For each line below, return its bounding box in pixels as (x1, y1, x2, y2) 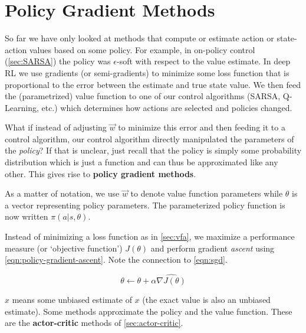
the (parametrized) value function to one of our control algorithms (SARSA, (5, 90, 281, 102)
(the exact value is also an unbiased (142, 293, 271, 306)
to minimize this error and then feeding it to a (118, 121, 285, 133)
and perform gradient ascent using (150, 241, 275, 254)
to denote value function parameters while (130, 187, 283, 200)
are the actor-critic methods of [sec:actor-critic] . (5, 316, 183, 329)
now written (5, 210, 48, 223)
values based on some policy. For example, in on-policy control (29, 43, 255, 56)
